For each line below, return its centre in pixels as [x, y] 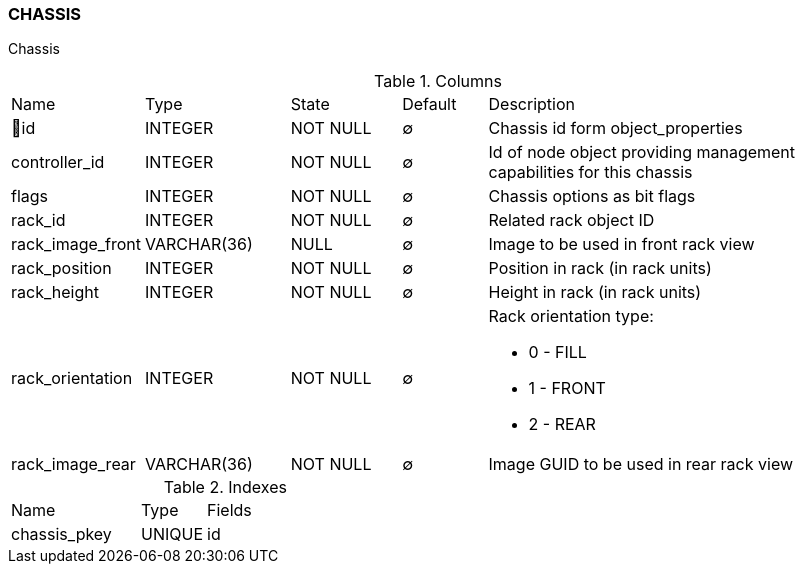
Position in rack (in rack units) [600, 268]
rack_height [55, 292]
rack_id [38, 220]
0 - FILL [557, 352]
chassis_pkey [61, 534]
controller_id [58, 162]
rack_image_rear [73, 464]
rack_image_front [76, 244]
